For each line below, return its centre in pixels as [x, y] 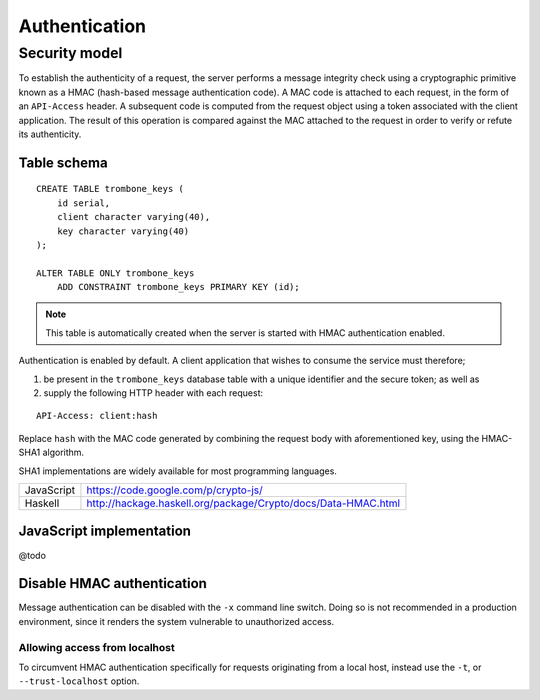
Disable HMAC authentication [112, 583]
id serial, [83, 203]
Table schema [63, 162]
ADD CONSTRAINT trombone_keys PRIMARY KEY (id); [178, 287]
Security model [70, 53]
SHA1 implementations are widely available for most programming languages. [177, 471]
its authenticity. [50, 134]
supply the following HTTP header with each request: [153, 393]
